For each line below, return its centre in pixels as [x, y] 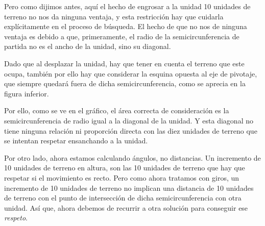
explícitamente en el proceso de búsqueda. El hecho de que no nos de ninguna [126, 26]
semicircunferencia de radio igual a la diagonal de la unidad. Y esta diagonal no [129, 120]
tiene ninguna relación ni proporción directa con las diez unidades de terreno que [131, 130]
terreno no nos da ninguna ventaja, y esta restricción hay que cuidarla [114, 16]
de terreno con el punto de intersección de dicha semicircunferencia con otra [123, 198]
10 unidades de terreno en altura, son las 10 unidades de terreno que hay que [125, 168]
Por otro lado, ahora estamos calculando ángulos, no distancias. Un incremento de [132, 157]
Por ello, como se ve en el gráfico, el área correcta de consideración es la [117, 110]
